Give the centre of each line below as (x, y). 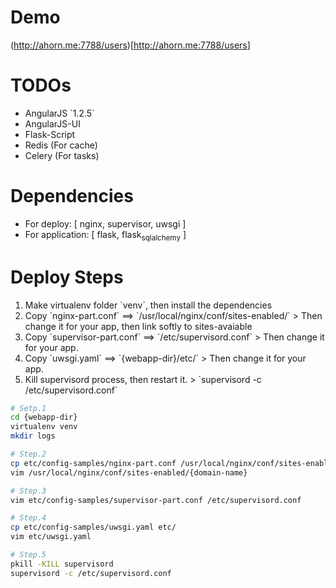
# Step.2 (28, 454)
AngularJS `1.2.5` (59, 113)
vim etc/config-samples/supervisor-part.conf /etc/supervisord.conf (156, 500)
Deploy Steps (67, 277)
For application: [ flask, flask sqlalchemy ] (105, 235)
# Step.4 (28, 518)
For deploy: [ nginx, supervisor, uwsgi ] (105, 223)
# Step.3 (28, 491)
